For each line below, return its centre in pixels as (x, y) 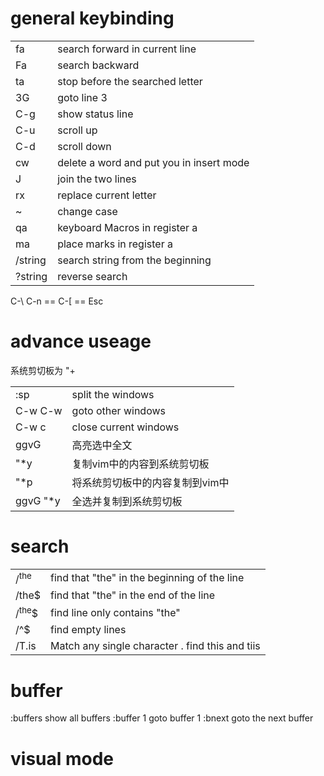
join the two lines (97, 179)
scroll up (77, 130)
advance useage (81, 341)
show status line (95, 114)
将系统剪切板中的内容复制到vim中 (150, 482)
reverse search (92, 276)
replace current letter (107, 195)
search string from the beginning (134, 260)
